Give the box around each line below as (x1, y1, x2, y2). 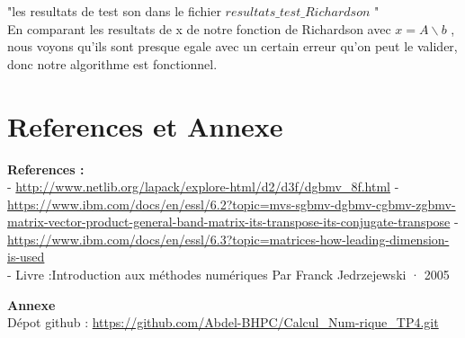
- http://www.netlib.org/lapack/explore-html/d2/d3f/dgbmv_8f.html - (7, 177, 399, 196)
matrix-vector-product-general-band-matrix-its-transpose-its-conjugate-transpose (7, 212, 451, 231)
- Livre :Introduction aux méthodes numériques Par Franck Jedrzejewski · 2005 (7, 265, 450, 284)
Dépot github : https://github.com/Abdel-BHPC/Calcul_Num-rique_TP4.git (7, 313, 439, 332)
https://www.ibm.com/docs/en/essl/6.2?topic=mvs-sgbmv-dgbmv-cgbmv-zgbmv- (7, 194, 456, 213)
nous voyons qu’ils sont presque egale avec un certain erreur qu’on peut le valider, (7, 37, 458, 56)
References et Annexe (7, 107, 283, 144)
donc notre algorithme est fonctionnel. (7, 54, 218, 73)
